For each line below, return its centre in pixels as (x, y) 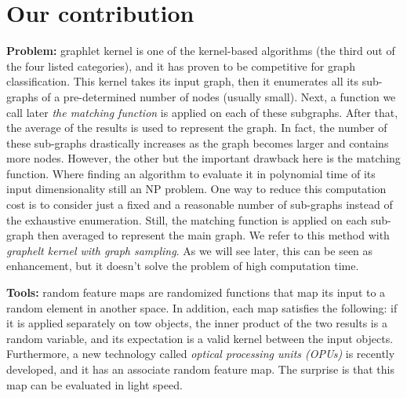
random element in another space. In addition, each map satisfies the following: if (202, 307)
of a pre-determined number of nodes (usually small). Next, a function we (219, 96)
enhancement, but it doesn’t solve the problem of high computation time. (183, 266)
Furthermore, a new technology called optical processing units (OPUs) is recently (201, 354)
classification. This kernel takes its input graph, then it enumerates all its (183, 81)
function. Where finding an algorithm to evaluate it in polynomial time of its (191, 173)
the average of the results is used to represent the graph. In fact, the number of (197, 128)
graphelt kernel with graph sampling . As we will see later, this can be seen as (190, 250)
